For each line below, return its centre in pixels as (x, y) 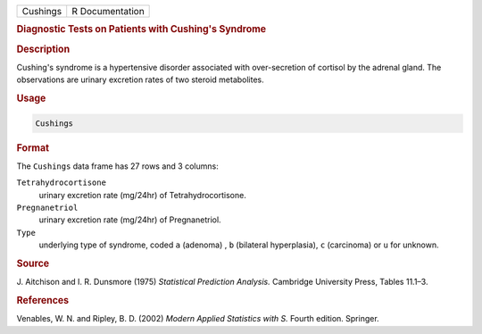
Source (33, 263)
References (43, 300)
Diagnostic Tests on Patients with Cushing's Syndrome (141, 29)
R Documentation (108, 11)
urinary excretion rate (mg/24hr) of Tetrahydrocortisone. (143, 195)
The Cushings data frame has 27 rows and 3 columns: (117, 166)
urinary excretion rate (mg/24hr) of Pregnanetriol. (130, 220)
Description (43, 49)
